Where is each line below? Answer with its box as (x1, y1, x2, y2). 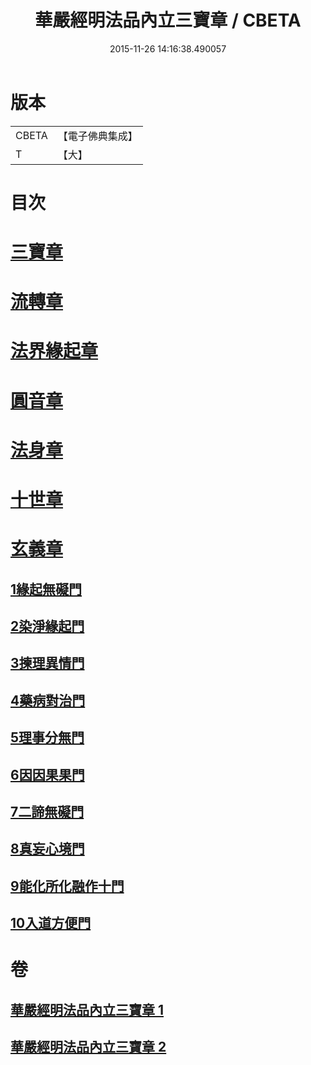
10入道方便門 (10, 915, 92, 932)
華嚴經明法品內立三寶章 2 (10, 1039, 167, 1056)
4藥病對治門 (10, 692, 86, 709)
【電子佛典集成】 (57, 129, 138, 143)
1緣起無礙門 (10, 581, 83, 598)
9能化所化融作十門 (10, 877, 125, 895)
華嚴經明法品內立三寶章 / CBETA (34, 9, 302, 32)
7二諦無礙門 (10, 803, 85, 820)
